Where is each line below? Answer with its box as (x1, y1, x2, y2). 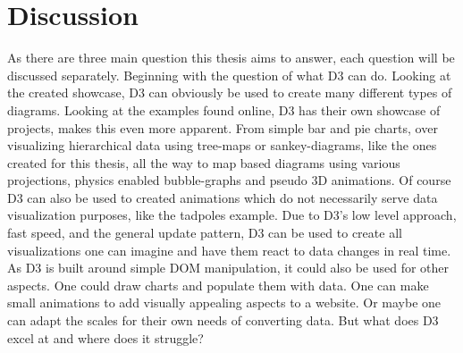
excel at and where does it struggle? (7, 328, 204, 347)
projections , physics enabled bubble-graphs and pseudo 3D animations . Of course (7, 171, 451, 189)
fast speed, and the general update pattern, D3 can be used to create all (7, 223, 402, 242)
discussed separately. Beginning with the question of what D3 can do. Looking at (7, 65, 451, 84)
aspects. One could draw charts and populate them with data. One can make (7, 275, 429, 294)
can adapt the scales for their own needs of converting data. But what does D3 (7, 311, 439, 330)
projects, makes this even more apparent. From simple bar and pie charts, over (7, 118, 438, 137)
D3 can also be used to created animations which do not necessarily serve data (7, 188, 438, 206)
